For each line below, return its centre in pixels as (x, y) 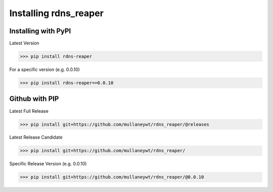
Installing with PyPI (40, 31)
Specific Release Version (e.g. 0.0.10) (48, 164)
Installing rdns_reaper (56, 13)
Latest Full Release (29, 111)
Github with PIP (34, 99)
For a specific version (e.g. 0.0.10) (45, 70)
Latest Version (25, 43)
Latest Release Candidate (36, 137)
